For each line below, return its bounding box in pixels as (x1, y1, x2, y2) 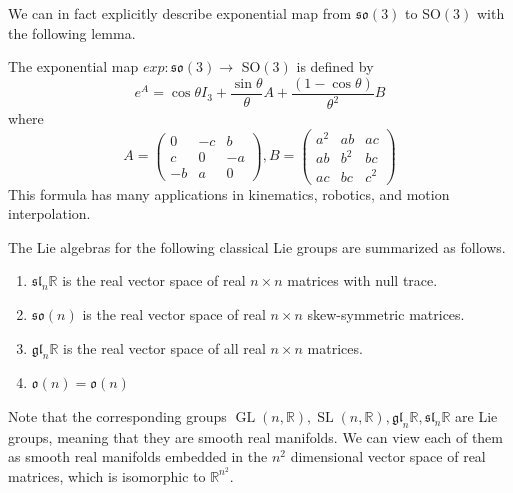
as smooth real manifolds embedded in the (8, 446, 268, 467)
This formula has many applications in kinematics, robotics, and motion (8, 183, 450, 204)
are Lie (455, 405, 498, 426)
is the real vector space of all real (63, 337, 266, 358)
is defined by (296, 56, 374, 77)
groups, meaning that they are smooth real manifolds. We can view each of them (8, 426, 503, 447)
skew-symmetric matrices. (307, 303, 465, 324)
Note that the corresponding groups (8, 405, 227, 426)
